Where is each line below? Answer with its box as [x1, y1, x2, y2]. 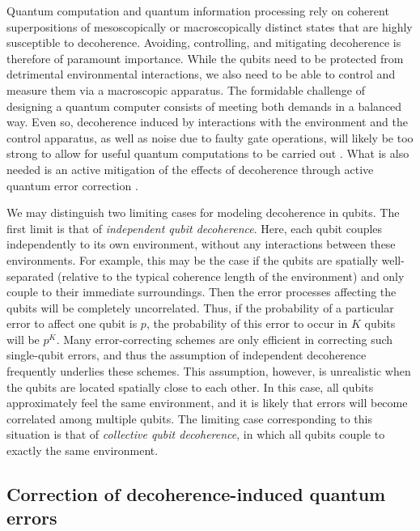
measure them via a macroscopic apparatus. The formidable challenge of [6, 81, 365, 98]
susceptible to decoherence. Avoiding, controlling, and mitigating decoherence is [6, 34, 401, 51]
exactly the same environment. [6, 442, 159, 459]
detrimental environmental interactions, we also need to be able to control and [6, 66, 396, 83]
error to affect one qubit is [6, 315, 138, 332]
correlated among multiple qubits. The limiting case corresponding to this [6, 410, 372, 427]
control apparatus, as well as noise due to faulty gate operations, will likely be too [6, 129, 414, 146]
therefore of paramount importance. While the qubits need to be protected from [6, 49, 404, 66]
